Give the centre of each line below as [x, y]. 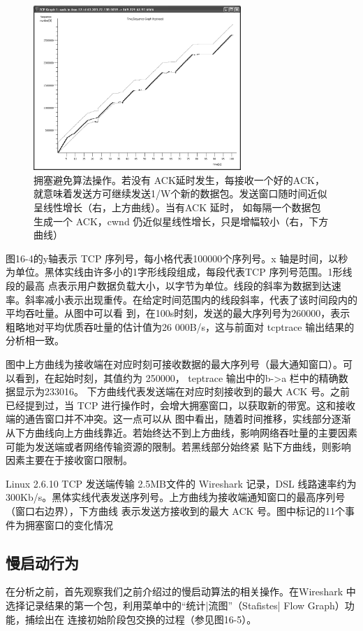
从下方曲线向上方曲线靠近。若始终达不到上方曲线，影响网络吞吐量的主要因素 [181, 432]
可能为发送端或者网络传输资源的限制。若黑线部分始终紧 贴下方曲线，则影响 [178, 446]
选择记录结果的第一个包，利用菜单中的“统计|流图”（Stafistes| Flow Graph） [175, 605]
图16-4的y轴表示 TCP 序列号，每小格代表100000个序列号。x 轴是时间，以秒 [177, 258]
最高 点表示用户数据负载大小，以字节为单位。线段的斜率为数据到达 [178, 286]
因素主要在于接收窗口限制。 [69, 460]
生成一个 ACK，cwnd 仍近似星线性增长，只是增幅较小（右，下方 [181, 221]
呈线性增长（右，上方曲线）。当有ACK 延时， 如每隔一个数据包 [177, 207]
